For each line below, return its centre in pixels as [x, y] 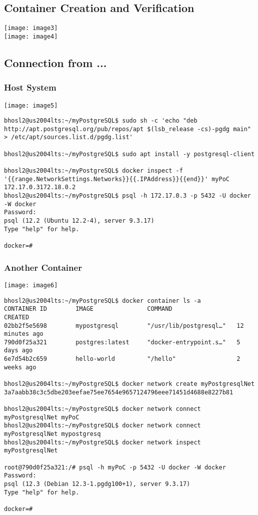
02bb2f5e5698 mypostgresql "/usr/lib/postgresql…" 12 [124, 326]
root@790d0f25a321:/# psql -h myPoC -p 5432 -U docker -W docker [115, 467]
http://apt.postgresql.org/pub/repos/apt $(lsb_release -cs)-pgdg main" [127, 129]
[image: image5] [31, 105]
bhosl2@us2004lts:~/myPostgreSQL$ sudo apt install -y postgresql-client [129, 154]
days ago [18, 351]
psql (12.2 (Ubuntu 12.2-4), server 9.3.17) [79, 221]
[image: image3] [31, 28]
